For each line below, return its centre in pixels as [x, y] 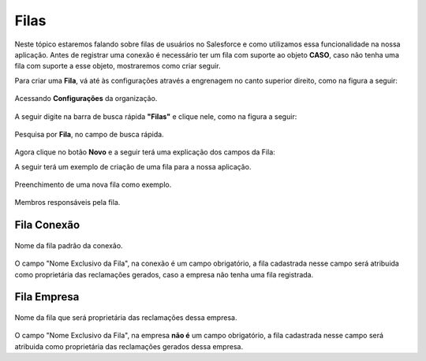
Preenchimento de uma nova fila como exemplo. [93, 184]
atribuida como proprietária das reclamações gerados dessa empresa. [129, 346]
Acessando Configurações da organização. [86, 99]
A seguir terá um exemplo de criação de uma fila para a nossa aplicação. [133, 166]
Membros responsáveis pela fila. [67, 203]
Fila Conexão [47, 225]
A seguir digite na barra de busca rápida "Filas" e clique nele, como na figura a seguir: [156, 116]
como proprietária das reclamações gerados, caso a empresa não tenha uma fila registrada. [164, 274]
